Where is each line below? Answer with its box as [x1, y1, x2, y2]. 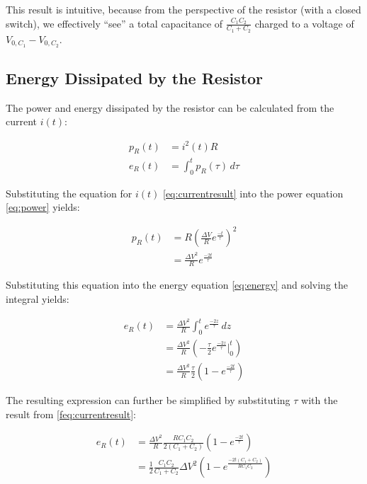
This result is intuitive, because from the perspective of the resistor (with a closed [6, 2, 361, 16]
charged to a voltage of [254, 16, 354, 30]
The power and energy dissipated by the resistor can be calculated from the [6, 100, 334, 115]
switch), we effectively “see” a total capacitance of [6, 16, 223, 30]
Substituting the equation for [6, 185, 132, 200]
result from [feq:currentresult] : [6, 406, 136, 421]
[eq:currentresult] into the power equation [162, 185, 344, 200]
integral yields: [6, 291, 69, 306]
